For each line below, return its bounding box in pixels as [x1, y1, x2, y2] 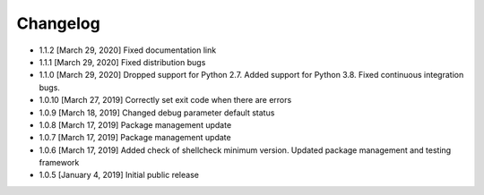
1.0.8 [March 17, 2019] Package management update [39, 119, 232, 130]
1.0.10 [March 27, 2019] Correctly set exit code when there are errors [39, 95, 292, 106]
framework [39, 157, 80, 168]
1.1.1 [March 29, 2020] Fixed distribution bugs [39, 56, 206, 67]
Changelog [16, 13, 100, 33]
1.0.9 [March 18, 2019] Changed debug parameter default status [39, 107, 275, 118]
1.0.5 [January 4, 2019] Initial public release [39, 170, 199, 181]
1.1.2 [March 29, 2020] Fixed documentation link [39, 45, 217, 55]
